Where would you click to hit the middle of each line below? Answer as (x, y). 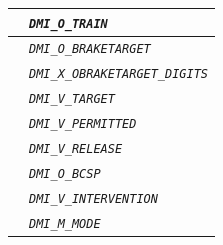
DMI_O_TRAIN (68, 23)
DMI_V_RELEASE (76, 149)
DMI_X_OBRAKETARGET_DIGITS (118, 74)
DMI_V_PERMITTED (83, 124)
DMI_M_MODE (65, 223)
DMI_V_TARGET (72, 99)
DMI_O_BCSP (65, 173)
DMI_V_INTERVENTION (93, 198)
